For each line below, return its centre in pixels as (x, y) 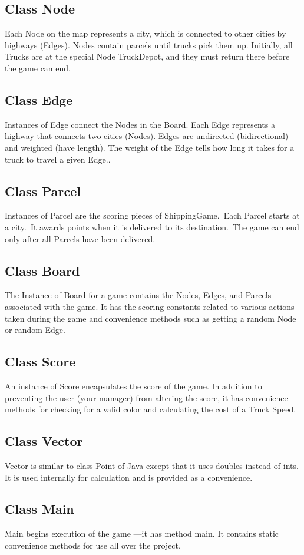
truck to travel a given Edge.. (58, 159)
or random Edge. (35, 330)
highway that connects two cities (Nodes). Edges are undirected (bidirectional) (147, 136)
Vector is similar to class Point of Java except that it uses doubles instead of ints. (152, 465)
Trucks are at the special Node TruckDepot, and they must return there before (147, 56)
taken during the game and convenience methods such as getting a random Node (151, 318)
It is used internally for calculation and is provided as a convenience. (129, 477)
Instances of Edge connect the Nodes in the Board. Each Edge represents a (140, 124)
